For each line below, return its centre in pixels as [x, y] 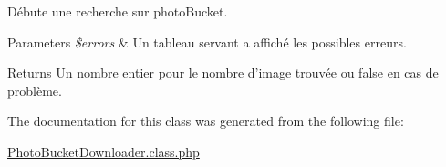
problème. [35, 90]
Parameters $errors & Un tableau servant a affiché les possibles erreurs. [207, 42]
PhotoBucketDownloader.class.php [104, 151]
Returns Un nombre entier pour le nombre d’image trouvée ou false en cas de [223, 73]
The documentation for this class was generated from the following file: [206, 121]
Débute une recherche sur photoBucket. [118, 11]
